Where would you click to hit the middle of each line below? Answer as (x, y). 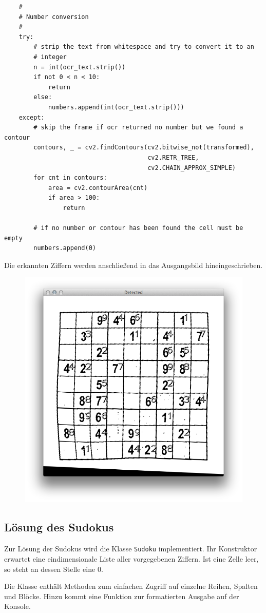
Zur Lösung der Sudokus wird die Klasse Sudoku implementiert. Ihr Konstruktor (131, 549)
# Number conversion (54, 17)
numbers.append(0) (65, 248)
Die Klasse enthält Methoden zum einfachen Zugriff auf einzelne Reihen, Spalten (131, 586)
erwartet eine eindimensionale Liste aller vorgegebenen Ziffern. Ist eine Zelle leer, (131, 558)
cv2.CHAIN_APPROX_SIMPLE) (192, 168)
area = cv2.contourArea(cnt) (98, 188)
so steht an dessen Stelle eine (50, 569)
